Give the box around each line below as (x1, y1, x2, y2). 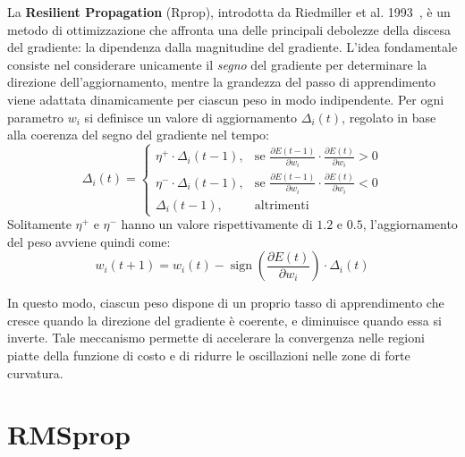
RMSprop (7, 416, 131, 453)
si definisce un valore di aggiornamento (84, 107, 298, 126)
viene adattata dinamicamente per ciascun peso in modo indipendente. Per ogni (7, 89, 444, 108)
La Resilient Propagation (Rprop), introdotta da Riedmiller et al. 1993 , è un (7, 3, 451, 21)
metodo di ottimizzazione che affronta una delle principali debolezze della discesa (7, 20, 452, 38)
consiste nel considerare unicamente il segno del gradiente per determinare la (7, 55, 427, 73)
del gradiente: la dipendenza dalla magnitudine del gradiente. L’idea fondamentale (7, 38, 458, 56)
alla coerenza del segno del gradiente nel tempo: (7, 125, 269, 144)
